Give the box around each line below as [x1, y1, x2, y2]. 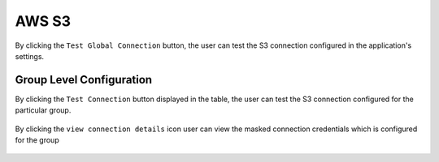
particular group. [15, 105, 72, 115]
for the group [15, 135, 60, 145]
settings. [15, 51, 45, 61]
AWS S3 [15, 12, 72, 30]
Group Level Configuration [15, 73, 153, 87]
